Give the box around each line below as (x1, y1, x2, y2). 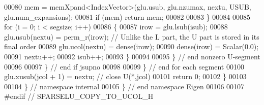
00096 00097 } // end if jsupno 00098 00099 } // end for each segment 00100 (4, 61, 244, 72)
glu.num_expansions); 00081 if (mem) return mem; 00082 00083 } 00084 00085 (4, 11, 251, 22)
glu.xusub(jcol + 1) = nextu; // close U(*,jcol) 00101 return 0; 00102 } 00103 (4, 71, 247, 82)
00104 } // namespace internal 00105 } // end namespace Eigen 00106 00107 (4, 81, 245, 91)
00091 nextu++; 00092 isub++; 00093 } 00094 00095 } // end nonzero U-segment (4, 51, 260, 61)
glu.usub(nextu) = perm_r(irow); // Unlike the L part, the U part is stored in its (4, 31, 259, 42)
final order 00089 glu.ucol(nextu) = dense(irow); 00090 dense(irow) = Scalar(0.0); (4, 41, 259, 52)
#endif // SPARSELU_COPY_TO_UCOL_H (4, 91, 154, 101)
